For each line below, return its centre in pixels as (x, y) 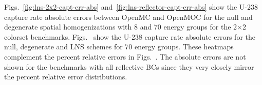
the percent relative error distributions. (66, 77)
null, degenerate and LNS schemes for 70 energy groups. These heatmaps (119, 47)
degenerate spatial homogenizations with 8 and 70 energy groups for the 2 (121, 27)
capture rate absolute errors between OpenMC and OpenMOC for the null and (128, 17)
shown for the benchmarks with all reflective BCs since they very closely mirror (129, 66)
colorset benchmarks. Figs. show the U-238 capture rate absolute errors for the (130, 36)
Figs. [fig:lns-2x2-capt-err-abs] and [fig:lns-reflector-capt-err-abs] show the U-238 (131, 7)
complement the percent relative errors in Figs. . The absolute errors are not (125, 56)
